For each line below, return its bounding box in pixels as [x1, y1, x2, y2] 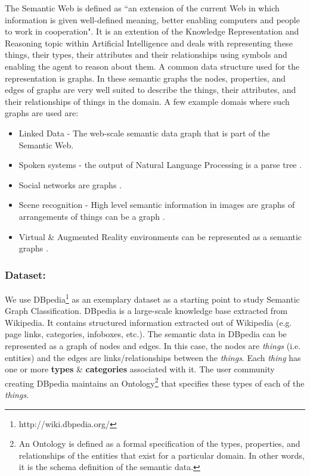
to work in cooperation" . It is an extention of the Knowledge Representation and [5, 25, 299, 38]
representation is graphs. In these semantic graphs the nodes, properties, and [5, 71, 286, 84]
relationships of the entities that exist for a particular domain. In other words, [18, 449, 305, 461]
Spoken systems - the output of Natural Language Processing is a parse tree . [18, 158, 302, 171]
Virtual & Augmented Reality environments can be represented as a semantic [18, 230, 302, 242]
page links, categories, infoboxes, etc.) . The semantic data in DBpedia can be [5, 328, 287, 340]
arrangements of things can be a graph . [18, 210, 165, 222]
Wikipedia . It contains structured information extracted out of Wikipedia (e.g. [5, 316, 292, 328]
